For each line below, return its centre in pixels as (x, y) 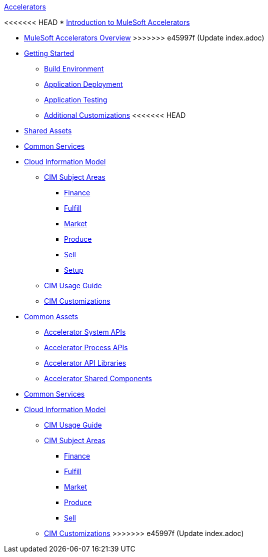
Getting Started (49, 53)
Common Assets (51, 316)
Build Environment (74, 69)
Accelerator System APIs (85, 332)
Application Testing (76, 100)
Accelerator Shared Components (98, 378)
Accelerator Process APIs (86, 347)
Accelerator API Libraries (85, 363)
